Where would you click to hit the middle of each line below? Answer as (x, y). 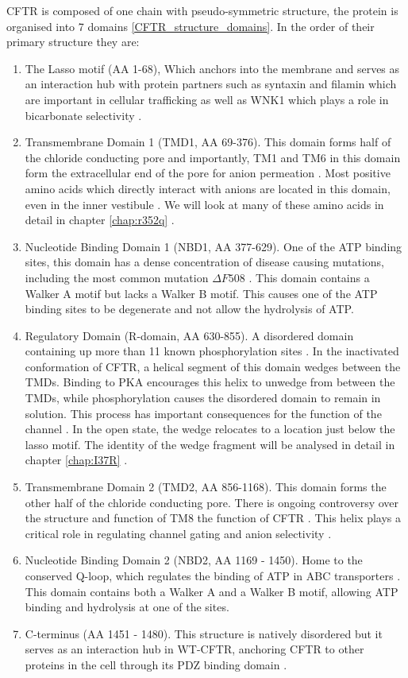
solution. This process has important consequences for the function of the (203, 413)
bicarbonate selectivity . (83, 115)
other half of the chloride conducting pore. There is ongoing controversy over (212, 502)
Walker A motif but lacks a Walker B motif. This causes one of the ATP (201, 293)
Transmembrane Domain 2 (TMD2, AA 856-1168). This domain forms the (206, 487)
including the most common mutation (117, 277)
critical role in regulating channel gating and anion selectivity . (178, 533)
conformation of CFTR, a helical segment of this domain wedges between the (213, 366)
